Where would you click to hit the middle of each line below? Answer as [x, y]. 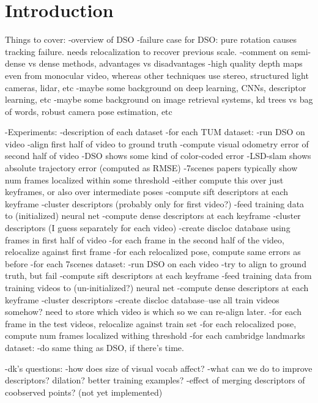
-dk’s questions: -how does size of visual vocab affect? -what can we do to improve [159, 368]
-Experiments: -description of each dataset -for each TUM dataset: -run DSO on [155, 132]
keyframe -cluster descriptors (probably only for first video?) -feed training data [155, 203]
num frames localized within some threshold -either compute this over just [144, 179]
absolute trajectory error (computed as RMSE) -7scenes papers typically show [151, 168]
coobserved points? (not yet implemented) [84, 392]
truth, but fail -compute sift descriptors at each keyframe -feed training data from [158, 275]
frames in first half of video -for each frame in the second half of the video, [145, 239]
